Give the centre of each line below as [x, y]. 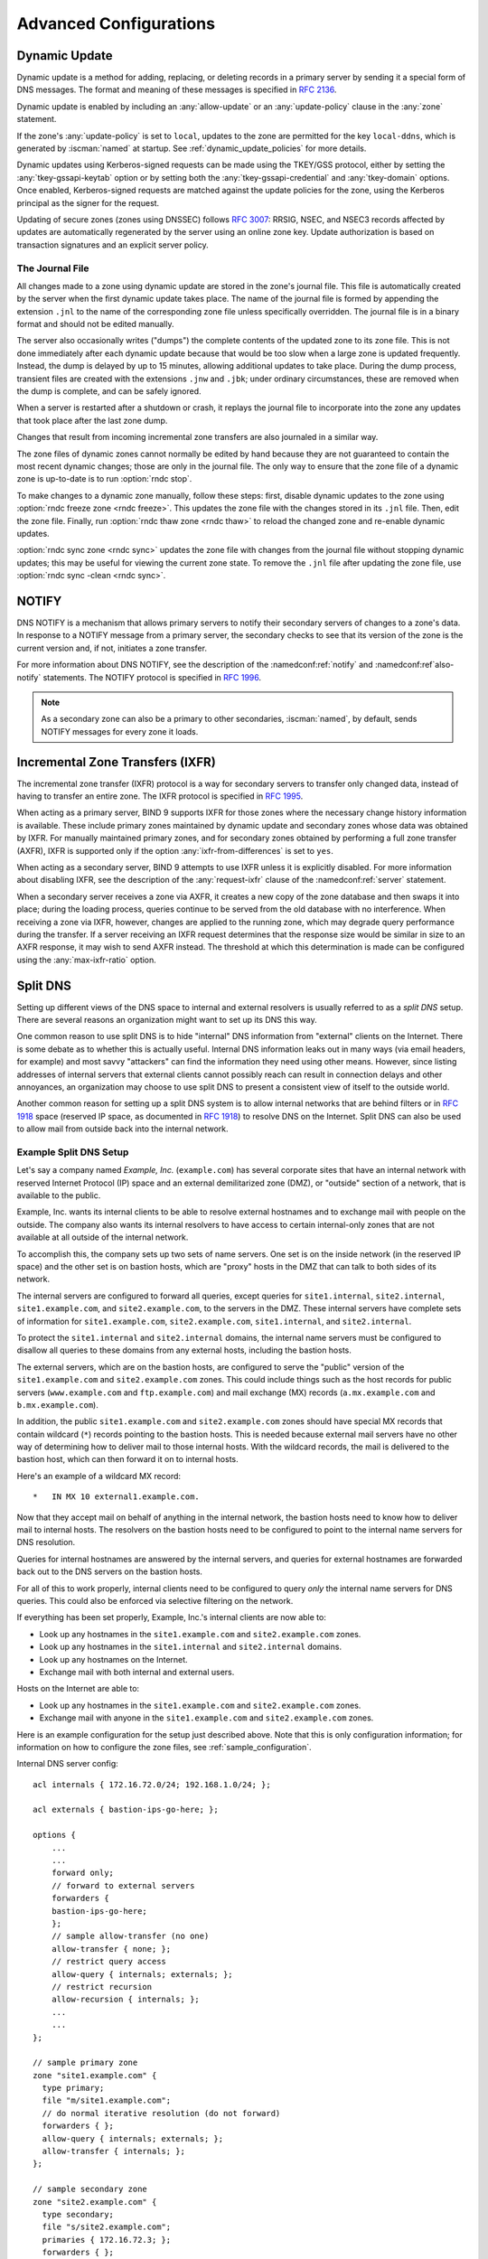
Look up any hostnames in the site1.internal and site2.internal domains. [191, 1647]
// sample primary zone [85, 2063]
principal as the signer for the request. [88, 202]
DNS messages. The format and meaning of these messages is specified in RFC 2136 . [177, 89]
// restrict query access [109, 1962]
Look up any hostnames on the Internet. [114, 1659]
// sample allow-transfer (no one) [130, 1936]
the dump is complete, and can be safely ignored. [109, 391]
